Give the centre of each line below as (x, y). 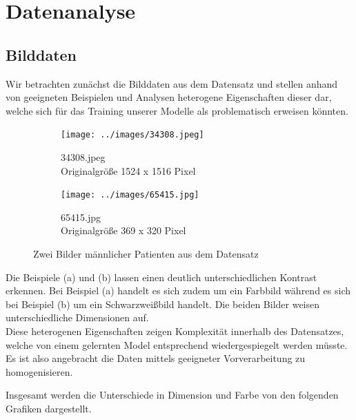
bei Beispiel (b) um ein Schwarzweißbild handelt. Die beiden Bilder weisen (163, 304)
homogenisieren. (39, 371)
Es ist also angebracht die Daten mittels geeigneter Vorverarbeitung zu (156, 358)
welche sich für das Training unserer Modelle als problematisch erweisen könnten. (177, 110)
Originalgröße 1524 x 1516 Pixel (128, 170)
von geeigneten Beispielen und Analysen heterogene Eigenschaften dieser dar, (169, 97)
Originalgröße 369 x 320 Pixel (123, 230)
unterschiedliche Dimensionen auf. (77, 317)
